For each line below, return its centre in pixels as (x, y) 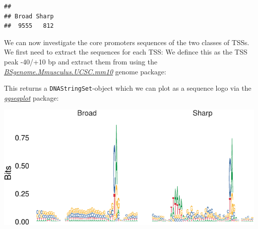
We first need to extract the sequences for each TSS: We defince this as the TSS (126, 52)
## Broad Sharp (29, 16)
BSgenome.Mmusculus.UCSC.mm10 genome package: (85, 71)
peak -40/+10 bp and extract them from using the (81, 61)
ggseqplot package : (32, 97)
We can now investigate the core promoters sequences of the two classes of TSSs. (127, 42)
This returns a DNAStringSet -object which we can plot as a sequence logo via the (128, 88)
